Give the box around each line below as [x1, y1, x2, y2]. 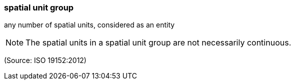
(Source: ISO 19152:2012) [4, 56, 86, 65]
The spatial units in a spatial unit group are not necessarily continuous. [25, 37, 291, 48]
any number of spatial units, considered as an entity [4, 20, 175, 29]
